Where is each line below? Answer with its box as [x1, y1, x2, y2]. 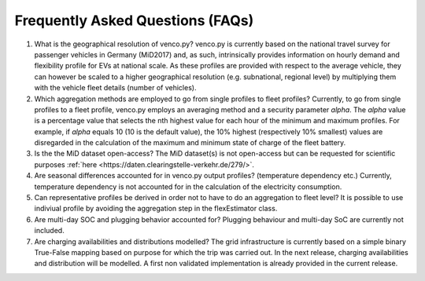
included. [34, 226, 65, 235]
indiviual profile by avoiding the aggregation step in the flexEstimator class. [34, 204, 278, 213]
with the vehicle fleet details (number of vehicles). [34, 83, 197, 93]
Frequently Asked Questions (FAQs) [14, 12, 254, 29]
